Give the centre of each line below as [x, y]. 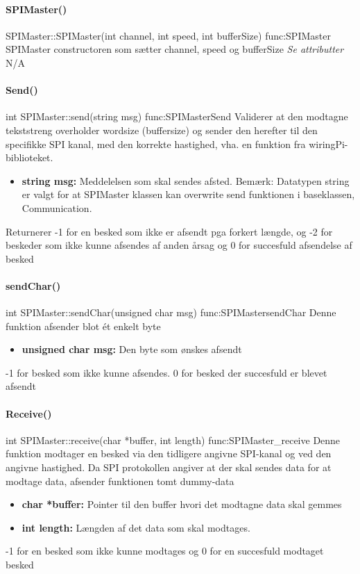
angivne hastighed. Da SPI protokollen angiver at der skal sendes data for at [169, 467]
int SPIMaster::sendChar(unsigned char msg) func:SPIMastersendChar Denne [171, 312]
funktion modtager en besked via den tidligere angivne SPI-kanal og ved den [169, 453]
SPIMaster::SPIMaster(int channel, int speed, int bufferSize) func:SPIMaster [168, 35]
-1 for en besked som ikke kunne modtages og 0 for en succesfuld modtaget [165, 551]
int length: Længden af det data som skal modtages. [136, 527]
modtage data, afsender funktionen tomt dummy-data [120, 481]
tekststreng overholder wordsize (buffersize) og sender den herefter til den [162, 130]
